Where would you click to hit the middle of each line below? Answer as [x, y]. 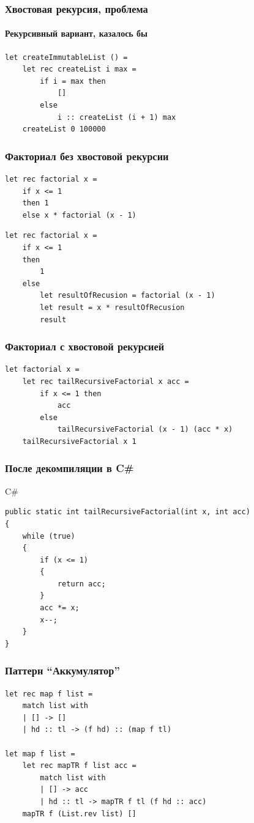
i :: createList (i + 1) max [117, 117]
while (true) [49, 536]
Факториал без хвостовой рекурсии [87, 156]
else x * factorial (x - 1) [79, 215]
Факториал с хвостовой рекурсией [85, 346]
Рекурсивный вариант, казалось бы [77, 33]
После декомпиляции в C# [69, 468]
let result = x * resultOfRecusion [112, 307]
